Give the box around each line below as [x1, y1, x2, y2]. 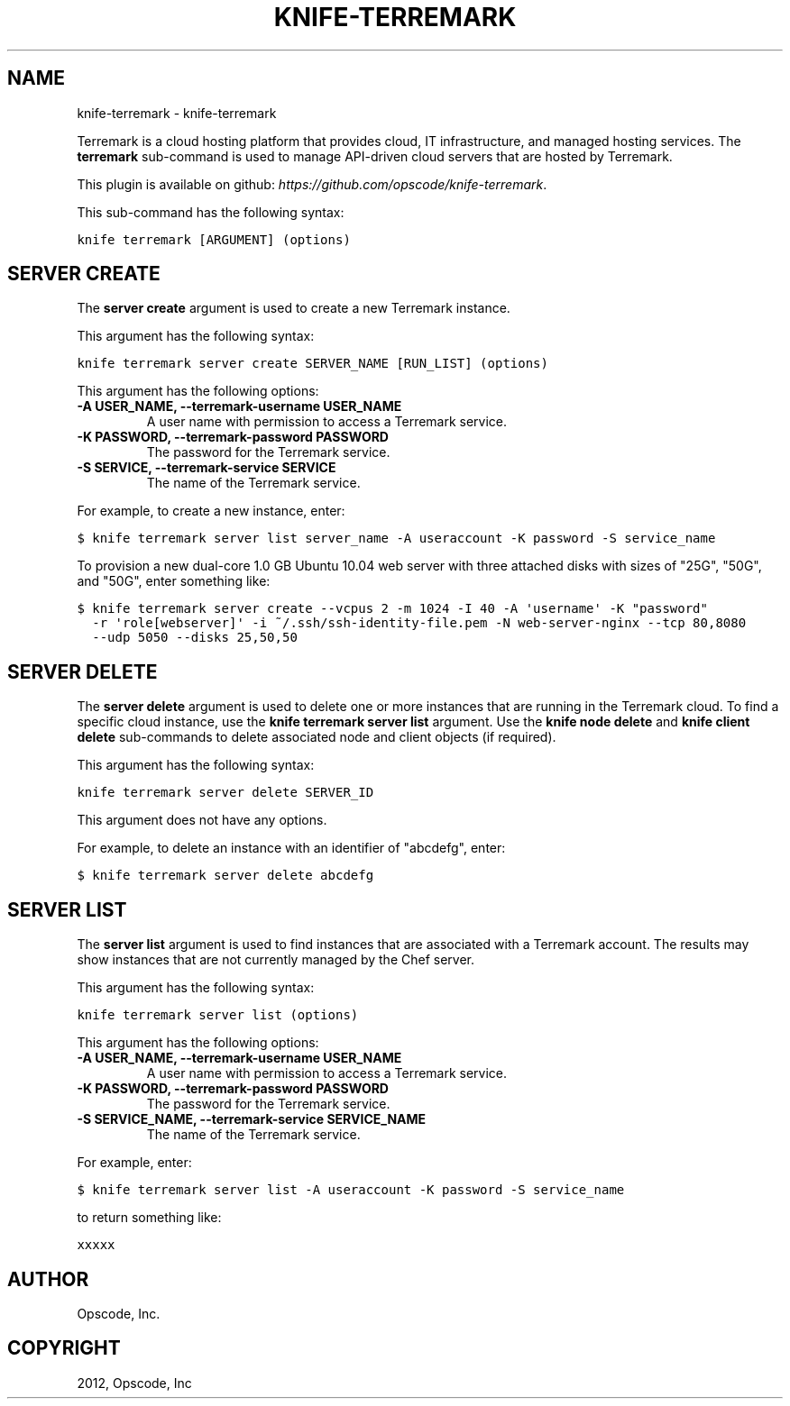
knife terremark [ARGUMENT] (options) [77, 232, 351, 247]
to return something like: [77, 1210, 222, 1226]
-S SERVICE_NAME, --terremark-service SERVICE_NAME [77, 1111, 427, 1128]
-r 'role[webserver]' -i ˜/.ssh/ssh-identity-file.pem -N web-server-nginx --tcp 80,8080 [92, 616, 747, 631]
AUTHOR [7, 1267, 89, 1291]
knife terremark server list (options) [77, 1008, 359, 1023]
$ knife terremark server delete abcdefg [77, 868, 374, 883]
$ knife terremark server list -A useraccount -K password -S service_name [77, 1182, 625, 1198]
